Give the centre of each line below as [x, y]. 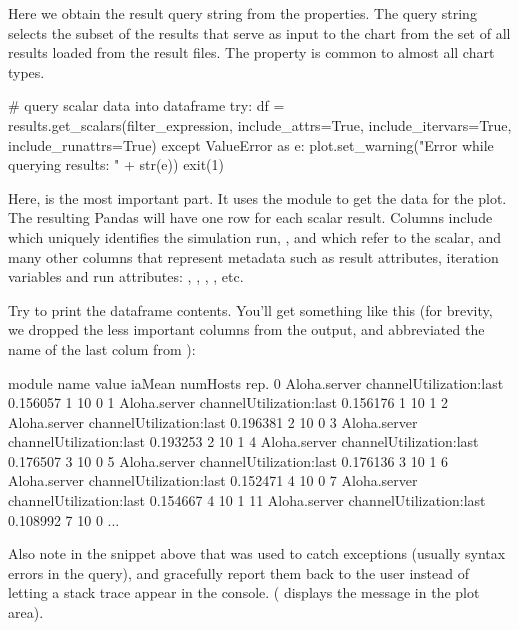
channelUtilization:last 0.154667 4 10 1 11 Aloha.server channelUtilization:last [247, 500]
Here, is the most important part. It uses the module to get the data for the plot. [257, 197]
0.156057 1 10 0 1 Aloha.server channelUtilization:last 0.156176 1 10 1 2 [228, 402]
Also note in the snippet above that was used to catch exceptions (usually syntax [257, 553]
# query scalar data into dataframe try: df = [146, 105]
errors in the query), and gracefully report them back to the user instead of [239, 572]
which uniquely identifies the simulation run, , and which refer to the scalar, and [255, 236]
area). [26, 612]
